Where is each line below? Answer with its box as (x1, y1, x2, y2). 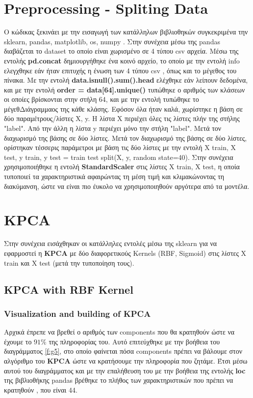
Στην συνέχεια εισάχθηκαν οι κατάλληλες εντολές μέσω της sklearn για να (4, 238, 217, 248)
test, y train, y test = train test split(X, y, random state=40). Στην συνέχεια (4, 152, 233, 162)
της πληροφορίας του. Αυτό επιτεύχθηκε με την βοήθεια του (49, 336, 220, 346)
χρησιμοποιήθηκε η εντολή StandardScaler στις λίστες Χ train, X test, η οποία (4, 161, 240, 172)
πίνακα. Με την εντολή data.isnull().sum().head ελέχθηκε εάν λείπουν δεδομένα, (4, 75, 248, 85)
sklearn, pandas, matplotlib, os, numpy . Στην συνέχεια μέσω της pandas (4, 36, 220, 46)
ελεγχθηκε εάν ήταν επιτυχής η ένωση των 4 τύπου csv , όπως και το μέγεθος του (4, 65, 237, 75)
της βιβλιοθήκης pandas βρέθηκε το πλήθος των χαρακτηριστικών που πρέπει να (4, 375, 233, 385)
